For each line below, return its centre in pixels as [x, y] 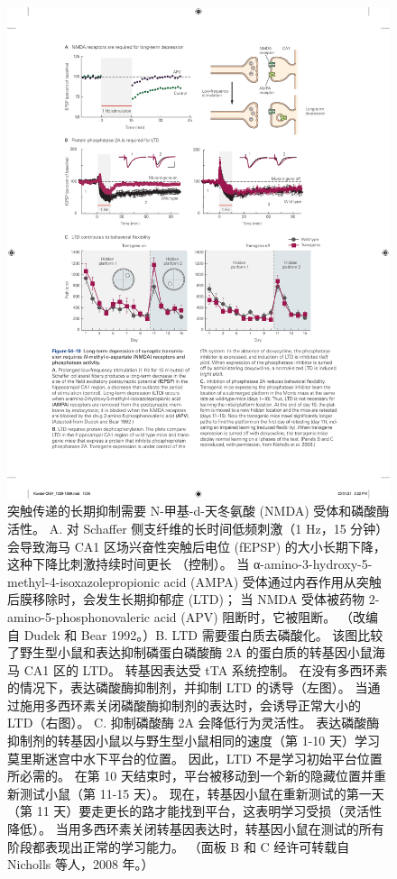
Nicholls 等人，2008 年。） [81, 864]
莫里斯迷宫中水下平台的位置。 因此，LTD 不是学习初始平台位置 [195, 758]
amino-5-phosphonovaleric [79, 616]
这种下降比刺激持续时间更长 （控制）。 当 [129, 564]
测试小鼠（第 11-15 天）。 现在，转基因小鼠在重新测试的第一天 [202, 793]
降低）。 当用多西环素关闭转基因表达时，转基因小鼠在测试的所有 [196, 829]
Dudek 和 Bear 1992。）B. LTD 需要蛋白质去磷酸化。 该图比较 [203, 634]
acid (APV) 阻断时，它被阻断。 [245, 616]
